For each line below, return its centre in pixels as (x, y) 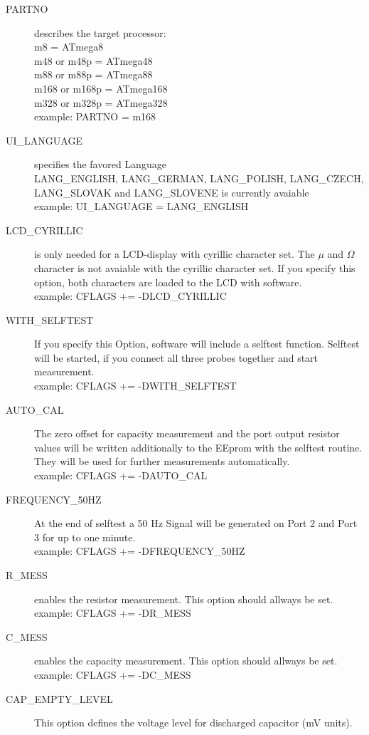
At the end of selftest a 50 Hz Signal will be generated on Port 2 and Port (196, 523)
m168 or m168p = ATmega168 (101, 88)
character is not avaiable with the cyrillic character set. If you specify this (195, 267)
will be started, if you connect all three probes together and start (176, 357)
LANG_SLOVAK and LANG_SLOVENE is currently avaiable (172, 192)
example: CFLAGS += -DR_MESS (113, 613)
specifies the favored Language (100, 164)
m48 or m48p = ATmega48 (93, 60)
